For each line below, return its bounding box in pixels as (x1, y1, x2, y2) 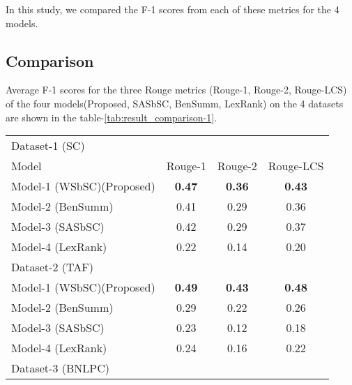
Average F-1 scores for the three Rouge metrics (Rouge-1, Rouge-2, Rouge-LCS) (6, 82, 347, 97)
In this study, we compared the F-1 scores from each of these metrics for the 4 (6, 2, 339, 16)
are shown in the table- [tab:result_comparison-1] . (6, 110, 217, 124)
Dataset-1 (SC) (11, 137, 85, 154)
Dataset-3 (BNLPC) (11, 360, 109, 377)
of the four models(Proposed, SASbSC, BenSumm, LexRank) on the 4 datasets (6, 96, 344, 110)
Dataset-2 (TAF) (11, 259, 93, 275)
